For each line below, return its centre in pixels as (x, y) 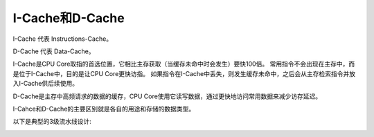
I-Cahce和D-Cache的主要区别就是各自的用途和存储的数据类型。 (104, 109)
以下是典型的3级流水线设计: (52, 122)
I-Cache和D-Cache (69, 18)
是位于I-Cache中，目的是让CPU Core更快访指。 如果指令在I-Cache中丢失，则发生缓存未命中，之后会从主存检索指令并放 (184, 73)
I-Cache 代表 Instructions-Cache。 (63, 39)
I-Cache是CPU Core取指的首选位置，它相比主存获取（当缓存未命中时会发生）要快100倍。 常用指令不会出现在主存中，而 (184, 64)
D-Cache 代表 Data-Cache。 (54, 51)
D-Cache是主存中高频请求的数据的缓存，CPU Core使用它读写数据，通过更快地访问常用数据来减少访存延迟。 (167, 96)
